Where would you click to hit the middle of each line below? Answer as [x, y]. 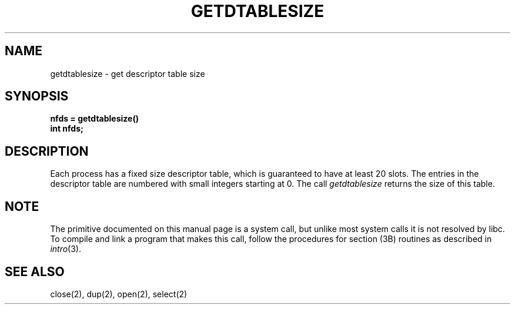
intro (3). [66, 249]
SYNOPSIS [37, 96]
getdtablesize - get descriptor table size [128, 73]
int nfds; [67, 129]
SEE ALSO [35, 271]
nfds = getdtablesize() [94, 119]
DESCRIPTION [47, 151]
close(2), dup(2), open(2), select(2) [119, 294]
